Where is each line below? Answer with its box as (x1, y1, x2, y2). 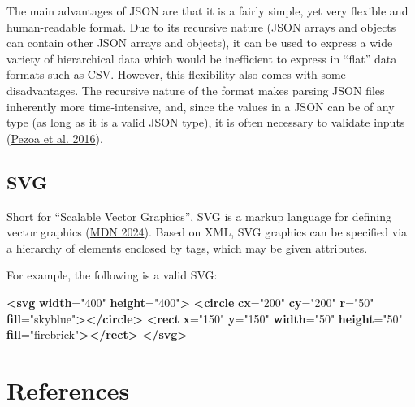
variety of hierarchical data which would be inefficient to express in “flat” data (6, 50, 397, 67)
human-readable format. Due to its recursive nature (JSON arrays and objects (6, 18, 396, 35)
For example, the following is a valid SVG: (6, 266, 218, 284)
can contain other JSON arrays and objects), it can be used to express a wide (6, 34, 393, 51)
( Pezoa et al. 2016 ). (6, 129, 103, 146)
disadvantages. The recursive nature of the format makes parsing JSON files (6, 81, 385, 98)
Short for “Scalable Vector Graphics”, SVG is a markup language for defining (6, 207, 391, 224)
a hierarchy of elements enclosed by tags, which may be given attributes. (6, 239, 368, 256)
